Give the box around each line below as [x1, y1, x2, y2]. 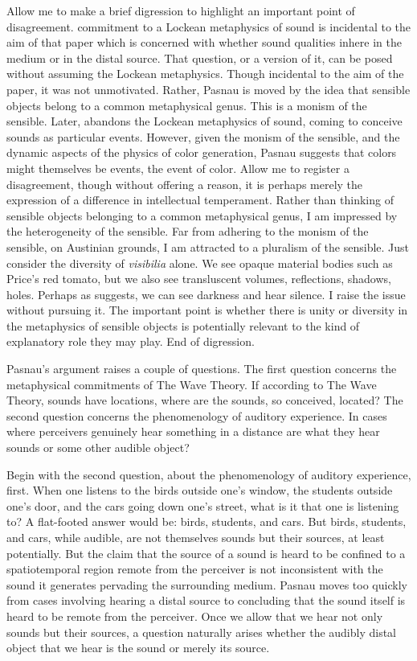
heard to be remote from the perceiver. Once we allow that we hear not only [6, 607, 383, 624]
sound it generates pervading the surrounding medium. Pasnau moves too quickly [6, 576, 407, 593]
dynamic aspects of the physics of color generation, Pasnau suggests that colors [6, 144, 397, 161]
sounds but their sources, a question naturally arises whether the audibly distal [6, 623, 397, 640]
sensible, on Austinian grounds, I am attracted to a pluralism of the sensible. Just [6, 238, 410, 255]
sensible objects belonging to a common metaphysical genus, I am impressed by [6, 207, 398, 224]
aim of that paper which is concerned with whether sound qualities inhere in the [6, 34, 402, 51]
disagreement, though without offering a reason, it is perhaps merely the [6, 175, 363, 192]
